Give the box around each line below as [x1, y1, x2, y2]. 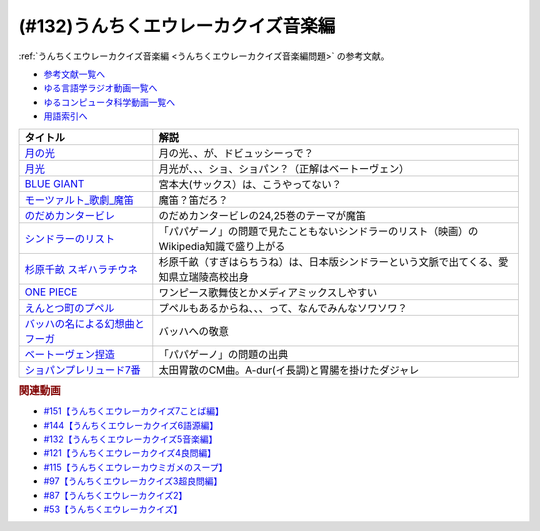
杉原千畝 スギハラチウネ [24, 262, 139, 276]
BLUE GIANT [24, 176, 85, 190]
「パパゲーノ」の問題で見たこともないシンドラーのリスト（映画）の [158, 224, 479, 238]
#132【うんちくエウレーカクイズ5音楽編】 [43, 433, 218, 445]
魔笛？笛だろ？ [158, 193, 229, 207]
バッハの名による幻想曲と [24, 316, 145, 330]
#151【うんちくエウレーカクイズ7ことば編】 [43, 405, 225, 417]
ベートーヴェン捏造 [24, 347, 115, 361]
